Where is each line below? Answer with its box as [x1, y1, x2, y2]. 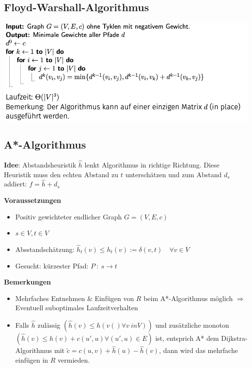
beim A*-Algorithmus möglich [143, 293, 233, 303]
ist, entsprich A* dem [155, 333, 219, 343]
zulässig [37, 320, 61, 330]
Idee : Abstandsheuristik [4, 160, 77, 170]
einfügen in [15, 354, 48, 365]
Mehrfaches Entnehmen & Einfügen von [15, 293, 134, 303]
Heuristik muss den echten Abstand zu [4, 169, 118, 179]
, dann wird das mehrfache [159, 345, 238, 355]
